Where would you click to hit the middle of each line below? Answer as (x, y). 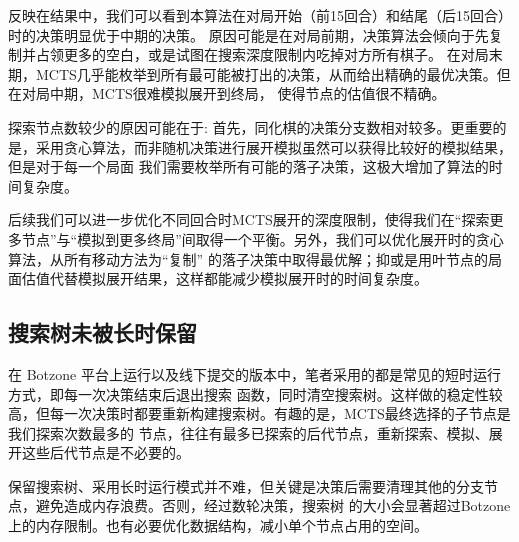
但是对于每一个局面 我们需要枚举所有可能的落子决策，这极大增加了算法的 (248, 166)
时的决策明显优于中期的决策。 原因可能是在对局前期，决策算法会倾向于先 (248, 34)
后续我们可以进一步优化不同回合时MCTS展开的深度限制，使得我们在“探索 (249, 219)
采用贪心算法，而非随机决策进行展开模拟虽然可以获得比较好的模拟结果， (273, 146)
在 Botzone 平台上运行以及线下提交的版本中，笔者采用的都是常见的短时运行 (254, 373)
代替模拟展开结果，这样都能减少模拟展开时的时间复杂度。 (238, 278)
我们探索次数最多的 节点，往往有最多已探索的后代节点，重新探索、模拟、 (248, 432)
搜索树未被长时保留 (102, 332)
